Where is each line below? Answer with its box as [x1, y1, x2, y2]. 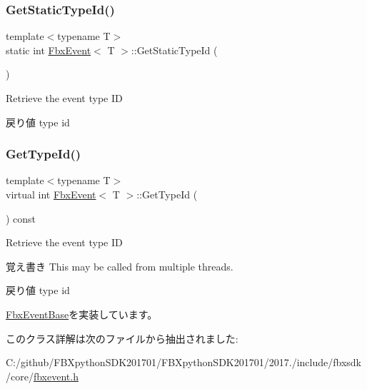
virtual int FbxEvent [6, 187, 96, 201]
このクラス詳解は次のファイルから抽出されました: [6, 330, 238, 345]
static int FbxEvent [6, 42, 91, 57]
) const [6, 211, 36, 226]
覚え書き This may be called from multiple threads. [6, 258, 233, 273]
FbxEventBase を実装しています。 [6, 306, 158, 321]
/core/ [6, 368, 34, 383]
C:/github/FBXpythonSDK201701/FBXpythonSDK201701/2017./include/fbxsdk [6, 355, 361, 370]
